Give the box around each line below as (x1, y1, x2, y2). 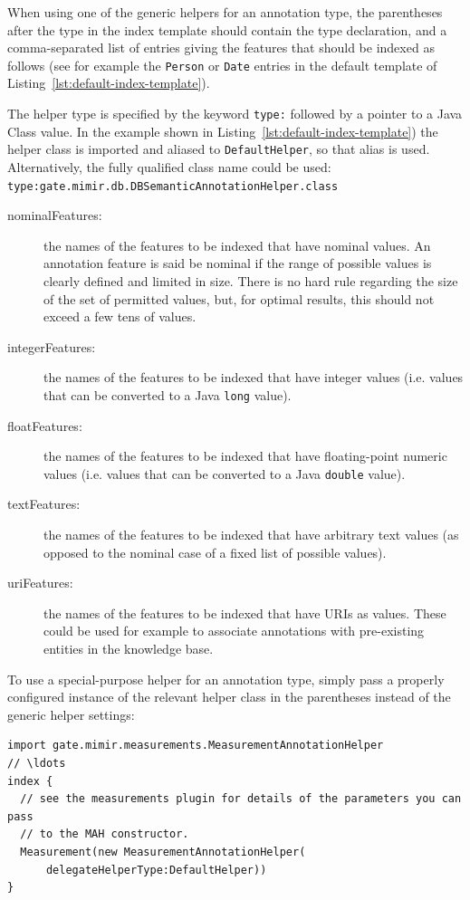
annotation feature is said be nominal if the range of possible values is (43, 254, 432, 273)
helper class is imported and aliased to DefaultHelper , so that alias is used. (7, 139, 430, 158)
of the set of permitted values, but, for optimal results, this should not (43, 289, 435, 308)
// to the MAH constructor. (20, 828, 189, 841)
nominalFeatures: (7, 206, 102, 225)
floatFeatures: (7, 416, 82, 435)
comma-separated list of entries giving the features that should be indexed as (7, 38, 435, 57)
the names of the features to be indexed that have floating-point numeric (43, 446, 447, 465)
